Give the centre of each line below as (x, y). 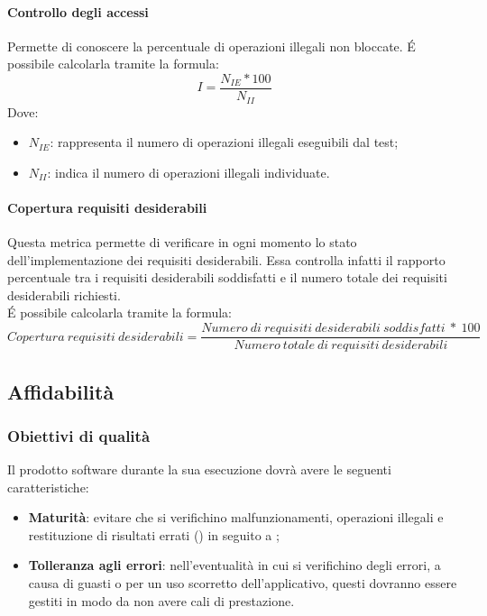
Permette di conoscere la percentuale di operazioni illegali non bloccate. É (211, 46)
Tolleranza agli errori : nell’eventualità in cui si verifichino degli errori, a (234, 565)
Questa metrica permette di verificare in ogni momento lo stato (182, 242)
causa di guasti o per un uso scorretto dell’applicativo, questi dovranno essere (243, 583)
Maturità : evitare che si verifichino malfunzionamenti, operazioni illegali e (236, 517)
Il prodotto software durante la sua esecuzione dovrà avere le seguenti (199, 469)
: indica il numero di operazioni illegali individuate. (188, 172)
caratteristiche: (48, 487)
